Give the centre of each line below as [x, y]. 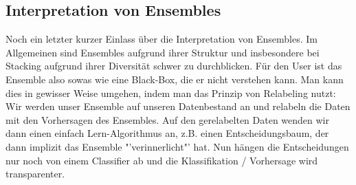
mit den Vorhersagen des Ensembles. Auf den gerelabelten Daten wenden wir [168, 119]
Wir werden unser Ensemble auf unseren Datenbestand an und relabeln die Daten [178, 106]
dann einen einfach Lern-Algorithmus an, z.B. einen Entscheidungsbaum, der [167, 133]
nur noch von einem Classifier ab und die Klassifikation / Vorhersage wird [162, 160]
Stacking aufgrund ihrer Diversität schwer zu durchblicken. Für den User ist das [174, 66]
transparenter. [35, 174]
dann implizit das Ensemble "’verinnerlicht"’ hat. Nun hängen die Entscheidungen [177, 146]
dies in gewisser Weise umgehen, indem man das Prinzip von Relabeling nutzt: [171, 92]
